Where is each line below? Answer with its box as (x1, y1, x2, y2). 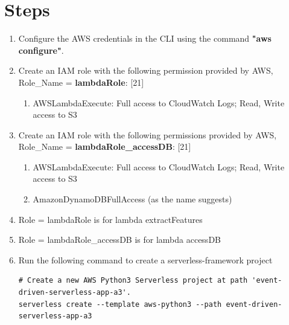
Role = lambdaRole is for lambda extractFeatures (18, 213, 203, 225)
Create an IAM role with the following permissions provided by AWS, (18, 128, 277, 141)
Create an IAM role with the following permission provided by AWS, (18, 64, 273, 77)
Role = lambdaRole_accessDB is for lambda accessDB (18, 233, 221, 246)
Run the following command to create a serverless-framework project (18, 253, 273, 266)
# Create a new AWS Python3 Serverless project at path (18, 276, 248, 285)
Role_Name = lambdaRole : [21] (18, 76, 144, 88)
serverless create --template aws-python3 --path (18, 300, 222, 309)
